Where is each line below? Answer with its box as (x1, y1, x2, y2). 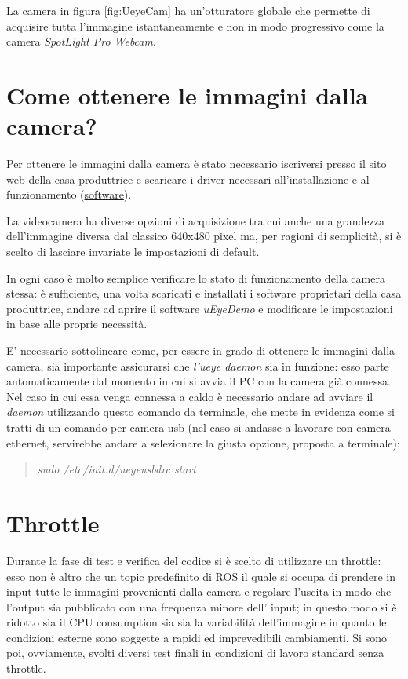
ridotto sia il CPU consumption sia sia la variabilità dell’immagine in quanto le (6, 614, 387, 630)
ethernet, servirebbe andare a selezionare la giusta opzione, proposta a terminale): (6, 434, 400, 451)
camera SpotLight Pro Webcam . (6, 33, 156, 49)
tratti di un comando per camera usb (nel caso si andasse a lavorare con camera (6, 419, 391, 435)
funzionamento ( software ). (6, 186, 132, 203)
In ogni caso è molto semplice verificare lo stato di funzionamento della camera (6, 269, 385, 286)
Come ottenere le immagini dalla (6, 78, 369, 111)
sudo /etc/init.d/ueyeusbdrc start (37, 461, 196, 477)
